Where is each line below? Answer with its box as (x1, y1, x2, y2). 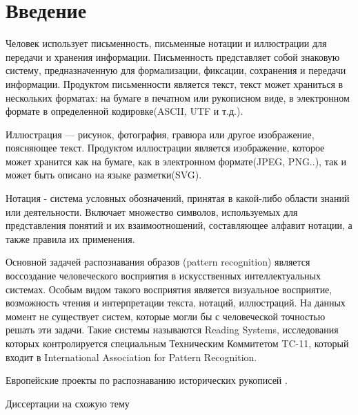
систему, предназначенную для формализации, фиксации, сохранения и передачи (6, 63, 346, 77)
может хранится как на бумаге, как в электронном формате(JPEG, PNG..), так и (6, 154, 347, 168)
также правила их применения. (6, 231, 135, 246)
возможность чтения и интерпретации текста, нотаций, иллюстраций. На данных (6, 295, 346, 310)
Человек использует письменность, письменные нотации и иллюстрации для (6, 36, 327, 50)
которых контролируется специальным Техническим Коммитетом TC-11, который (6, 336, 349, 350)
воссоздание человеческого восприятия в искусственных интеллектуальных (6, 268, 321, 283)
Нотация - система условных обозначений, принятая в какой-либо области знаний (6, 191, 350, 205)
